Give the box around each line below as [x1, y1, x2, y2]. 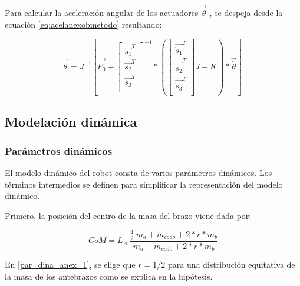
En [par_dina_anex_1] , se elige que [5, 258, 136, 271]
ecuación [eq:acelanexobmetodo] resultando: [5, 18, 162, 31]
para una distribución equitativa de [167, 258, 295, 271]
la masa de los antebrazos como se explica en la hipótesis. [5, 270, 213, 282]
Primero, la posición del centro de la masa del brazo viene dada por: [5, 209, 252, 221]
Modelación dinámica [5, 112, 137, 131]
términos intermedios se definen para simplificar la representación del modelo [5, 178, 283, 190]
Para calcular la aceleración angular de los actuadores [5, 6, 199, 19]
